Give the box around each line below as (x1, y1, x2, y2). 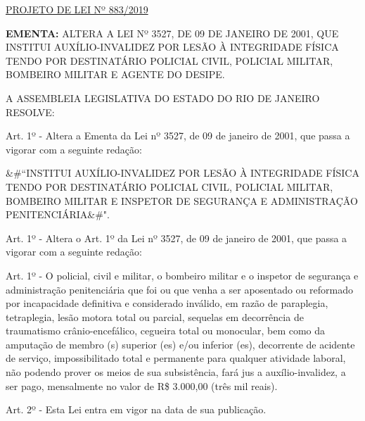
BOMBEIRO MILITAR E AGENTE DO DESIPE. (6, 67, 225, 82)
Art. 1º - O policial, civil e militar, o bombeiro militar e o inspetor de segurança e (6, 268, 359, 282)
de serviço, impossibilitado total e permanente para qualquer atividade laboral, (6, 351, 346, 365)
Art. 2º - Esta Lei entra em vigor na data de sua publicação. (6, 402, 267, 417)
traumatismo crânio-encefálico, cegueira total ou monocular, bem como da (6, 323, 326, 338)
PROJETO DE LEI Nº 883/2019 (6, 2, 148, 16)
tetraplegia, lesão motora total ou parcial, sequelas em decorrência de (6, 309, 304, 324)
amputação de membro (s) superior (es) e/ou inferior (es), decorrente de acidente (6, 337, 355, 351)
